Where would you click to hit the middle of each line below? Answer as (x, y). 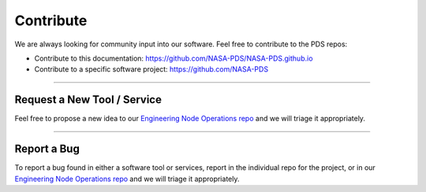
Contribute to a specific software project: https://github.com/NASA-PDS (151, 69)
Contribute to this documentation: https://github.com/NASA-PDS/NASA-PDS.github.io (174, 58)
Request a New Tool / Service (88, 100)
